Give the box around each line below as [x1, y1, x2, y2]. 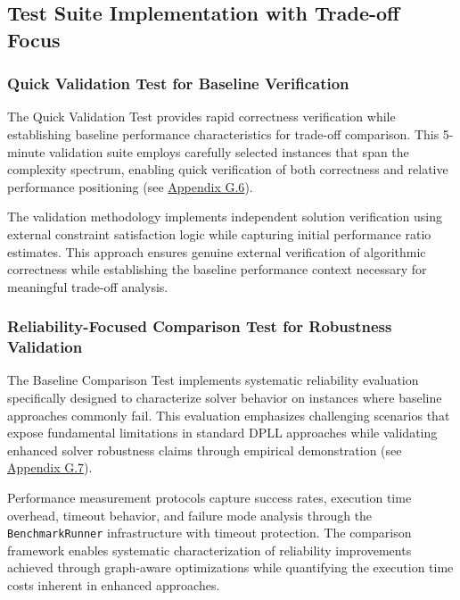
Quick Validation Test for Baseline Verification [7, 72, 349, 95]
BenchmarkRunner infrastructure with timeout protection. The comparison [7, 523, 412, 542]
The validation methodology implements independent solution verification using [7, 207, 442, 226]
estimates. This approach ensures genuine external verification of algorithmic [7, 242, 426, 261]
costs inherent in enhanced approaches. [7, 576, 220, 595]
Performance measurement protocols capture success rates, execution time [7, 488, 412, 507]
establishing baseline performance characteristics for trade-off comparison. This [7, 124, 439, 143]
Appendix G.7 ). [7, 458, 93, 477]
